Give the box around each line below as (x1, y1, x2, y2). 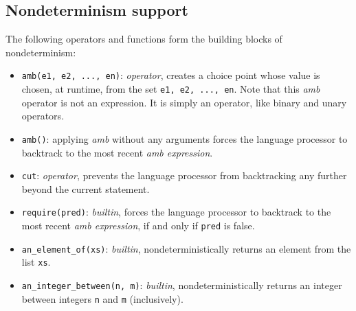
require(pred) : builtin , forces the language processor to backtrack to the (21, 205, 331, 219)
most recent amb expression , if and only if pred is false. (21, 218, 255, 233)
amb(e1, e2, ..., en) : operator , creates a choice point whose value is (21, 68, 320, 82)
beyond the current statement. (21, 181, 150, 196)
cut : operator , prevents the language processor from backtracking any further (21, 168, 347, 183)
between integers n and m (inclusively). (21, 291, 183, 306)
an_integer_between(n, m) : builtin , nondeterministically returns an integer (21, 278, 342, 292)
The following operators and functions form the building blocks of (5, 32, 282, 46)
